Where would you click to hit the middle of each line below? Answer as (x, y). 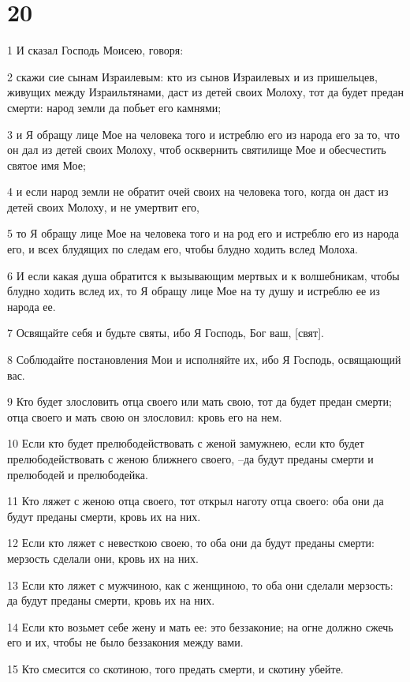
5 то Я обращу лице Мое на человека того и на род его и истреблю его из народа (203, 233)
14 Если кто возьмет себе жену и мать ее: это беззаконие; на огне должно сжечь (200, 626)
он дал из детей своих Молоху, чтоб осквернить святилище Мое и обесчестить (197, 150)
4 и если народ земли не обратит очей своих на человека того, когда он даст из (198, 191)
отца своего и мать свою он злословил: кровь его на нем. (145, 416)
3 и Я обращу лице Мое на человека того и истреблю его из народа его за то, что (204, 134)
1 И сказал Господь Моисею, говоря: (95, 50)
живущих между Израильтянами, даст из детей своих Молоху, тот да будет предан (205, 92)
